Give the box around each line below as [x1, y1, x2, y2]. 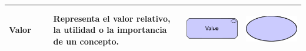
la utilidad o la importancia [53, 23, 167, 36]
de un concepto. [53, 35, 119, 47]
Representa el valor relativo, [53, 12, 171, 24]
